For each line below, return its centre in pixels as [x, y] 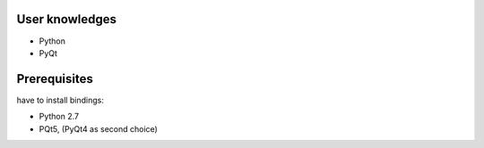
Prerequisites [55, 79]
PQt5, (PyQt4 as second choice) [99, 128]
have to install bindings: [60, 100]
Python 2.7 [59, 117]
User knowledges [66, 19]
